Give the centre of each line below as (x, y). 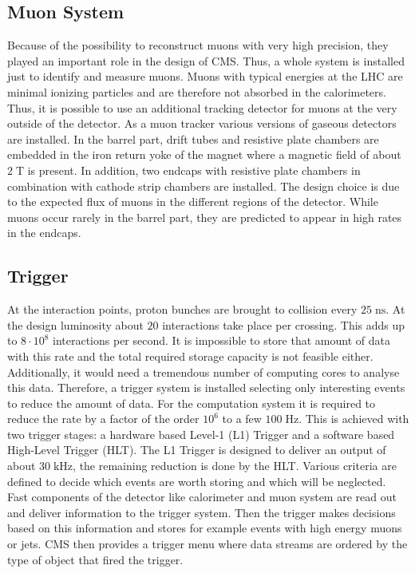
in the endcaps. (44, 233)
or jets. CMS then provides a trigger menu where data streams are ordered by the (207, 544)
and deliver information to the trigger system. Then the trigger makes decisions (202, 512)
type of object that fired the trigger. (95, 559)
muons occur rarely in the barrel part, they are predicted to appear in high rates (205, 217)
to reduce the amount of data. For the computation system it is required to (192, 403)
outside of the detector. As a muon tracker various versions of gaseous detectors (202, 123)
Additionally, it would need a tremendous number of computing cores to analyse (204, 371)
